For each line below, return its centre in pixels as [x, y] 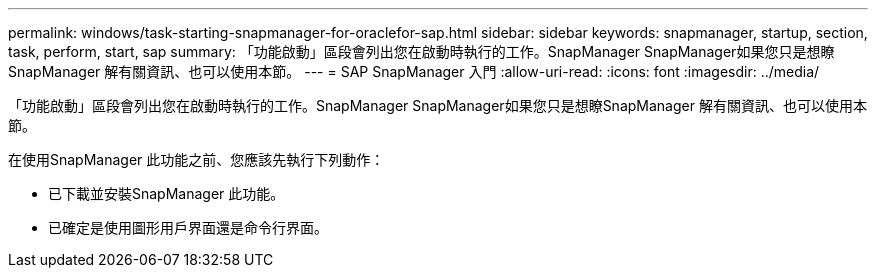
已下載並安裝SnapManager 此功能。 [166, 193]
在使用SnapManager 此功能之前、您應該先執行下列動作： [196, 159]
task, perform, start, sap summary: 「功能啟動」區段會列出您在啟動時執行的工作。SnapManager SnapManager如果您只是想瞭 [421, 51]
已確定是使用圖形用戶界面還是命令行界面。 [188, 227]
